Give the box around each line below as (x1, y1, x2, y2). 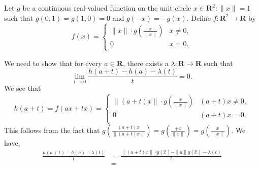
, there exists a (122, 57, 169, 68)
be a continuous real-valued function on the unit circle (22, 3, 191, 13)
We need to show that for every (4, 57, 102, 68)
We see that (4, 83, 41, 93)
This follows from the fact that (4, 124, 100, 135)
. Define (186, 12, 211, 23)
